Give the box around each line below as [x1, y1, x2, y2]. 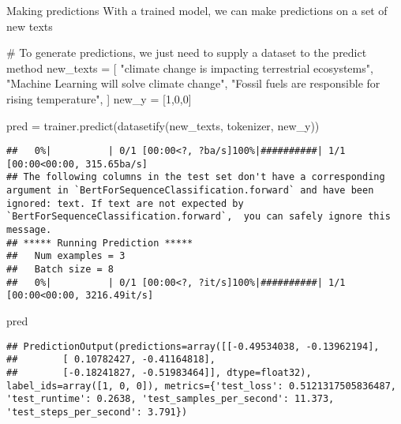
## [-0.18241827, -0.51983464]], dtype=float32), [6, 366, 312, 378]
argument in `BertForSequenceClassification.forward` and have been [6, 185, 374, 197]
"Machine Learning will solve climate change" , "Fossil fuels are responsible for [6, 75, 380, 92]
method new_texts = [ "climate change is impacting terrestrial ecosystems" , [6, 59, 373, 76]
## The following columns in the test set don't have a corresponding [6, 171, 385, 183]
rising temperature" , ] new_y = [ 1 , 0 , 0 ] [6, 90, 192, 107]
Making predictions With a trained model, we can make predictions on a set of [6, 2, 388, 18]
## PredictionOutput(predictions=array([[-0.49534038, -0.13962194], [6, 340, 380, 352]
